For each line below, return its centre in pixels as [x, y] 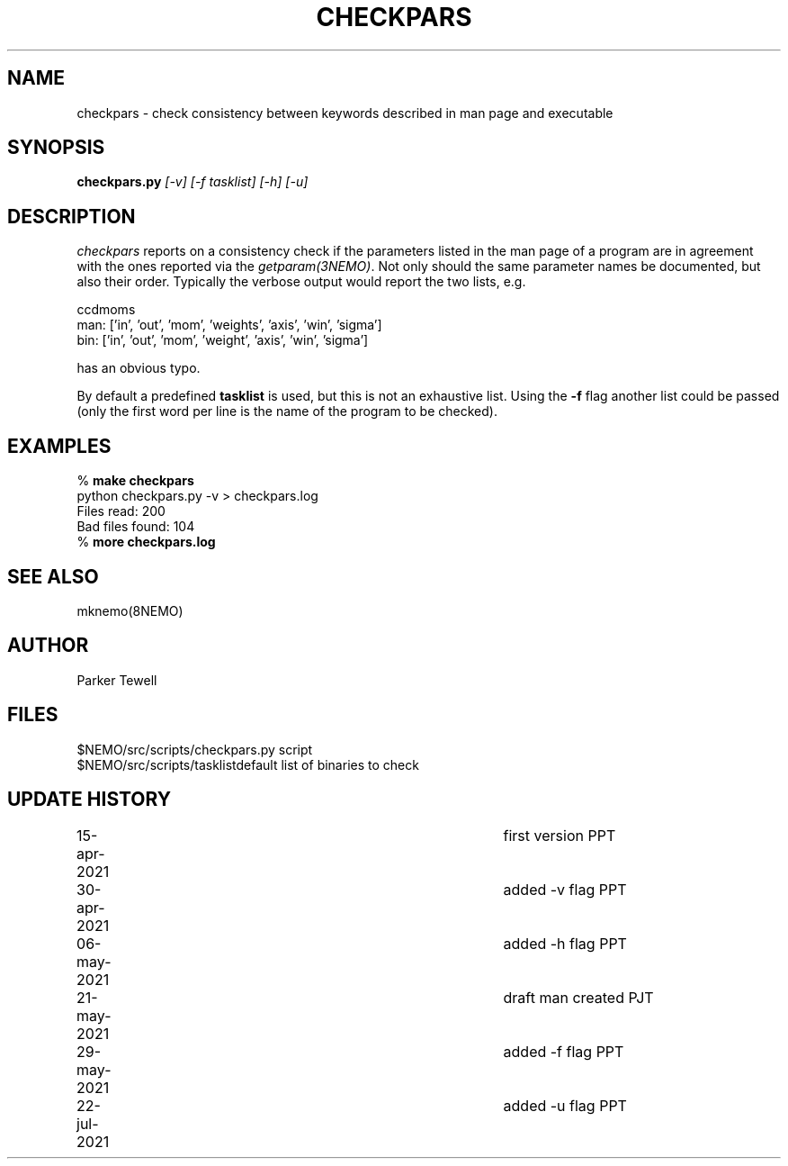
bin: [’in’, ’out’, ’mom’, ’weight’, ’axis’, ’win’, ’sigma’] [223, 340]
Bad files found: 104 [136, 527]
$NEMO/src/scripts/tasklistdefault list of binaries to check [248, 764]
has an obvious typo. [139, 368]
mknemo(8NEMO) [130, 610]
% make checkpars [135, 481]
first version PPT [560, 835]
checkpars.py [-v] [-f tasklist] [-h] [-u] [193, 182]
